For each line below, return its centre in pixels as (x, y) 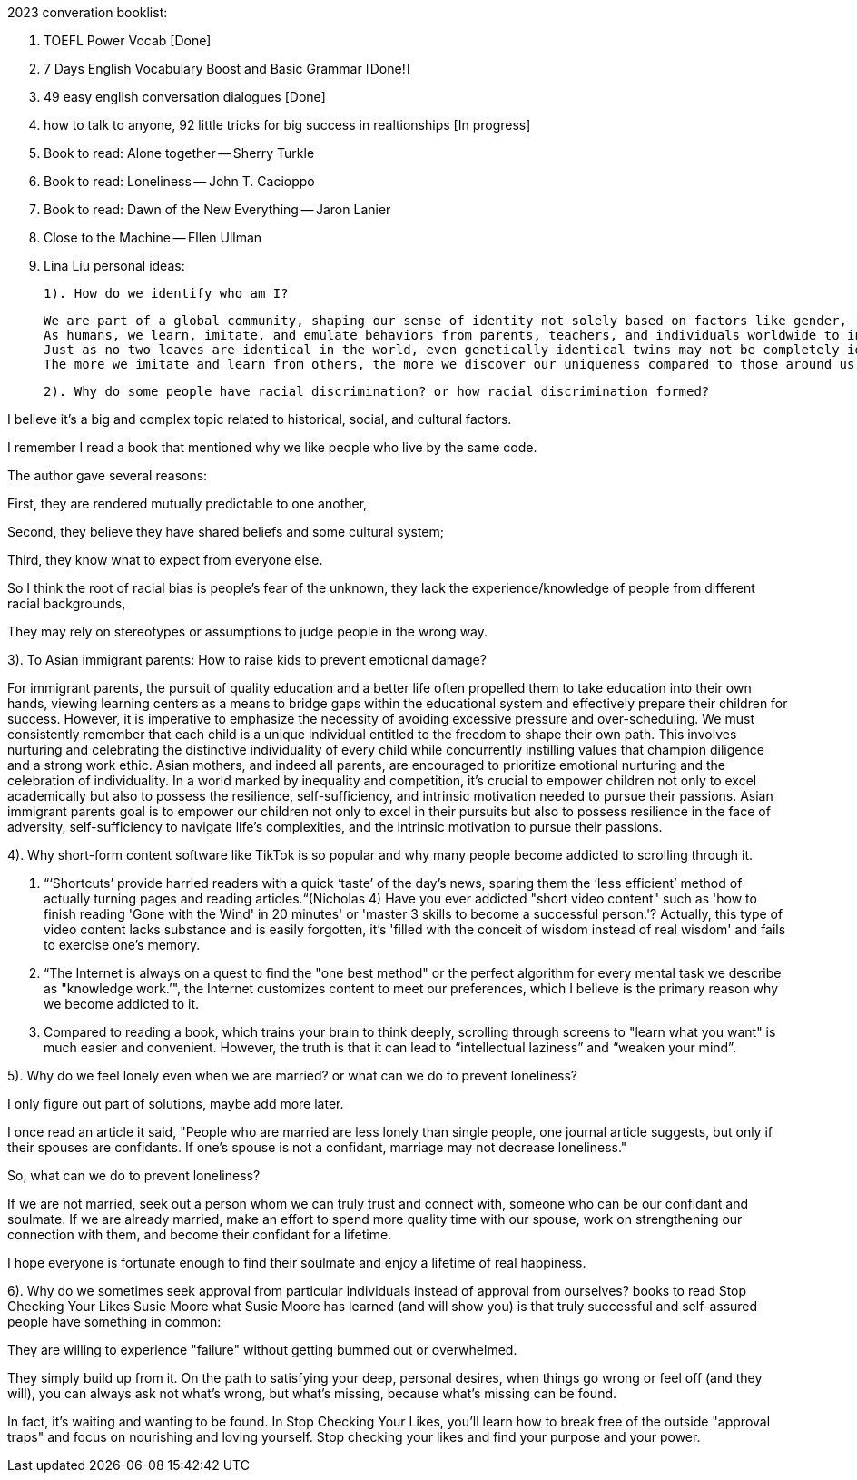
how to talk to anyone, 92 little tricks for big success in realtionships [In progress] (287, 125)
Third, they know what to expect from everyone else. (165, 560)
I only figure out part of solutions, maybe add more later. (176, 1104)
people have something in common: (114, 1322)
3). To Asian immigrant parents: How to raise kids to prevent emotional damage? (247, 660)
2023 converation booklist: (88, 12)
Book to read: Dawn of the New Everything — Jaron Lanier (217, 209)
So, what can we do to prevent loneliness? (134, 1175)
